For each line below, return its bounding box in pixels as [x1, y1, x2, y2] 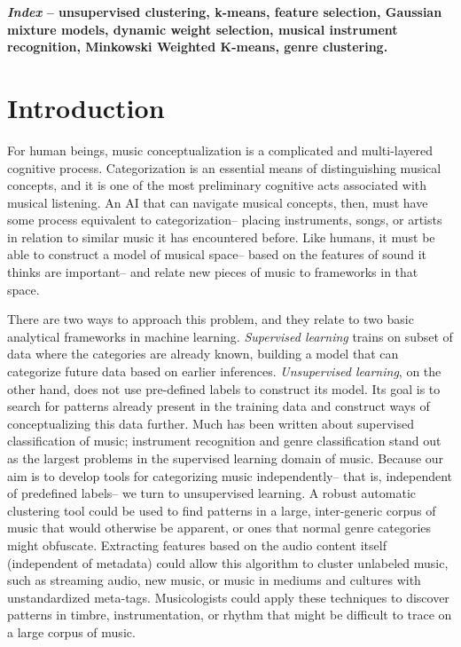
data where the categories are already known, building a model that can [7, 344, 399, 363]
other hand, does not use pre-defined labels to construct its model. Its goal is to [7, 379, 441, 398]
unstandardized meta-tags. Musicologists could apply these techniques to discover [7, 588, 449, 606]
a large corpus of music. [7, 622, 136, 641]
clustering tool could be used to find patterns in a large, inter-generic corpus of [7, 501, 436, 519]
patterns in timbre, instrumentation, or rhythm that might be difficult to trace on [7, 605, 452, 624]
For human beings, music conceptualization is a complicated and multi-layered [7, 140, 434, 159]
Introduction [7, 89, 165, 125]
